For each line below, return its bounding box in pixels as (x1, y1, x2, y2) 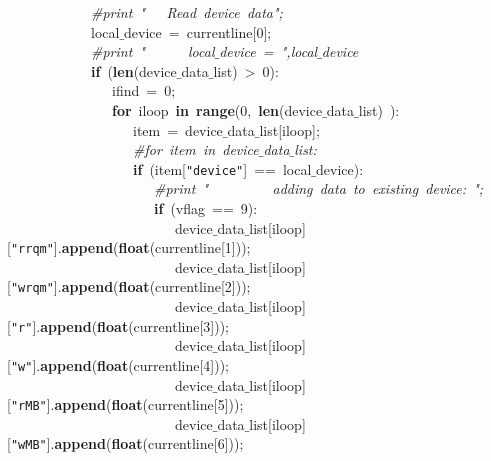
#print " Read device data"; (91, 2, 283, 22)
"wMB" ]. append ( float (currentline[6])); (10, 433, 244, 454)
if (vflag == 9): (154, 198, 258, 218)
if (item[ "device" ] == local (133, 158, 312, 179)
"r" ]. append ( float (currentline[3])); (10, 315, 229, 336)
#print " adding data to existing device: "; (154, 178, 484, 199)
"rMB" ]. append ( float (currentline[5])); (10, 394, 244, 415)
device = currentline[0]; (124, 21, 272, 42)
